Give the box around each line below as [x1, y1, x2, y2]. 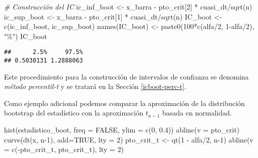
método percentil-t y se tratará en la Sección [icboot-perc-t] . [4, 81, 186, 91]
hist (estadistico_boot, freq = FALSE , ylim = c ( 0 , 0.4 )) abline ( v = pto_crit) [4, 124, 240, 135]
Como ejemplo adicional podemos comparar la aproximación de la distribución [4, 97, 245, 108]
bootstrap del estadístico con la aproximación [4, 107, 143, 118]
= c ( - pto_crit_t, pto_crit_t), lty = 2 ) [4, 144, 124, 154]
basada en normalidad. [162, 107, 232, 118]
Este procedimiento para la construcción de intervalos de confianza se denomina [4, 71, 249, 81]
